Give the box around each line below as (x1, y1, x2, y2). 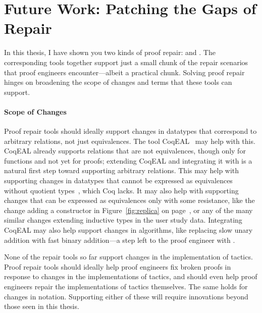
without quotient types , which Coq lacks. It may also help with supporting (4, 185, 239, 195)
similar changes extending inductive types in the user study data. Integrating (4, 215, 242, 225)
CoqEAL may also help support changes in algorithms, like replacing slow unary (4, 225, 253, 235)
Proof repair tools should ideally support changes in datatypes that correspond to (4, 126, 257, 136)
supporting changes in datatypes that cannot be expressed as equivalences (4, 175, 233, 186)
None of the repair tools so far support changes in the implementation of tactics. (4, 251, 253, 262)
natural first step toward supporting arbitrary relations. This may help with (4, 165, 239, 176)
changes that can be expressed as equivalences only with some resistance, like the (4, 195, 255, 205)
